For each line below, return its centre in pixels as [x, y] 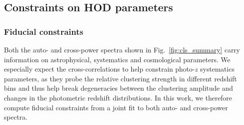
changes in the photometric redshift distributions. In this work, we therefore [118, 97]
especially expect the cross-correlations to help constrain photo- [99, 69]
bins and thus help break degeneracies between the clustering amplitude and [119, 88]
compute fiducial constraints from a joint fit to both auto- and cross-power [116, 107]
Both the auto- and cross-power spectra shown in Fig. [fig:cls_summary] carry [122, 50]
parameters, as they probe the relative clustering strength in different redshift [121, 78]
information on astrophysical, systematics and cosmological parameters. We [117, 59]
